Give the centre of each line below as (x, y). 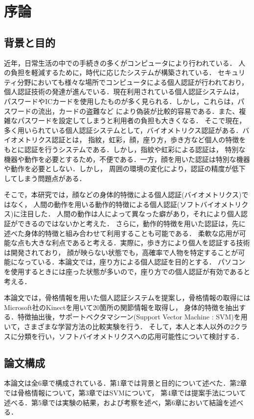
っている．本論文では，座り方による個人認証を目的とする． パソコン (135, 262)
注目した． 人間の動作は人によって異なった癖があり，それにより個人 (130, 214)
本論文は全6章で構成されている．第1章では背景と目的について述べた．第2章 (126, 383)
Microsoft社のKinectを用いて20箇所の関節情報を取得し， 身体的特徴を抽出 (122, 307)
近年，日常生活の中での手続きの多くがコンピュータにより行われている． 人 (125, 63)
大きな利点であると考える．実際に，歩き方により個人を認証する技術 (140, 243)
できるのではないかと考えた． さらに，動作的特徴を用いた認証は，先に (131, 223)
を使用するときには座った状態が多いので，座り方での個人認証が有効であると (127, 272)
